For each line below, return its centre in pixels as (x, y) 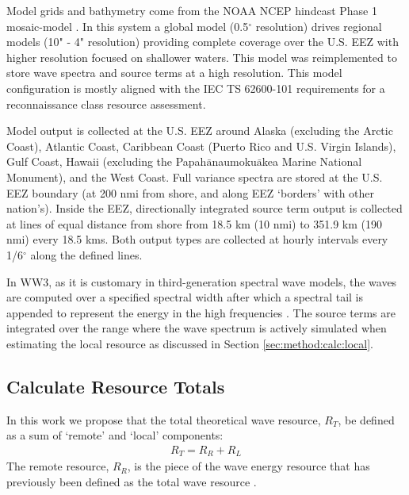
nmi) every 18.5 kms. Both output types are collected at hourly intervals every (197, 239)
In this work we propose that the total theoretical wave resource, (164, 419)
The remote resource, (58, 466)
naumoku (234, 161)
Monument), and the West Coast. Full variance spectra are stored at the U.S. (195, 177)
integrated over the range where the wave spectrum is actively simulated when (197, 328)
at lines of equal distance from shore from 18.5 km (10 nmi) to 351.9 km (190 (194, 223)
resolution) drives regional (319, 26)
